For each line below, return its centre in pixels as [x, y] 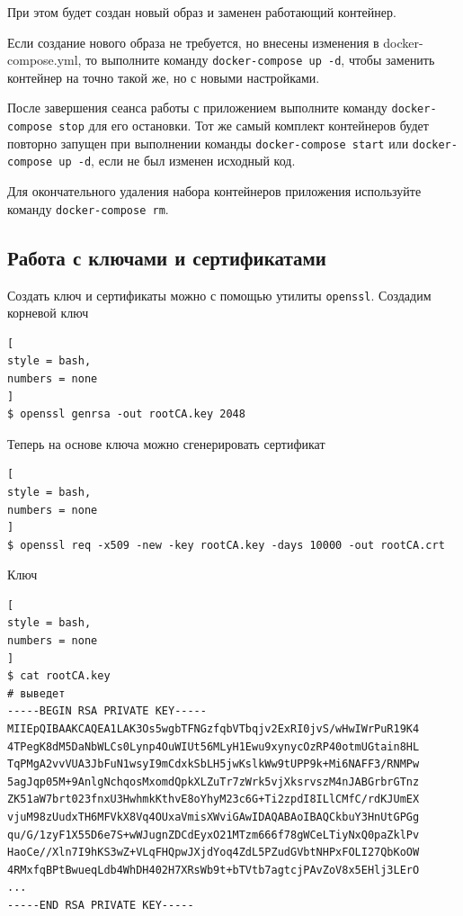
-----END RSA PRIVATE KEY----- [101, 905]
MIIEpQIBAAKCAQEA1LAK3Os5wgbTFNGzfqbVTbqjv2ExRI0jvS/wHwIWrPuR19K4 [214, 729]
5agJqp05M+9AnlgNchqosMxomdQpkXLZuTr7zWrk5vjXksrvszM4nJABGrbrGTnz [214, 781]
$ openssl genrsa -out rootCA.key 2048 [126, 414]
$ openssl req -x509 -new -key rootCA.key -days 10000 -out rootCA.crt [226, 545]
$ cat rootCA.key [59, 676]
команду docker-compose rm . [88, 208]
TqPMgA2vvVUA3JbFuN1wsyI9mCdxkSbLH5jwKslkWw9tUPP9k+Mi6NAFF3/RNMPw [214, 764]
